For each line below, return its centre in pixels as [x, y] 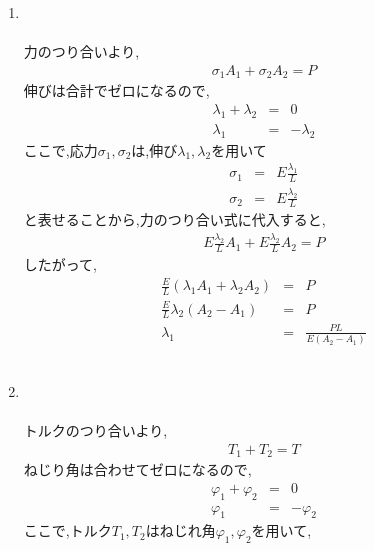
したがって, [60, 264]
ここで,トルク [67, 530]
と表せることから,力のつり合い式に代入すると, [174, 219]
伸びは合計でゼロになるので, [116, 90]
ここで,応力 [60, 149]
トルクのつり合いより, [95, 430]
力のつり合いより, [81, 51]
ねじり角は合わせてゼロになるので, [137, 469]
